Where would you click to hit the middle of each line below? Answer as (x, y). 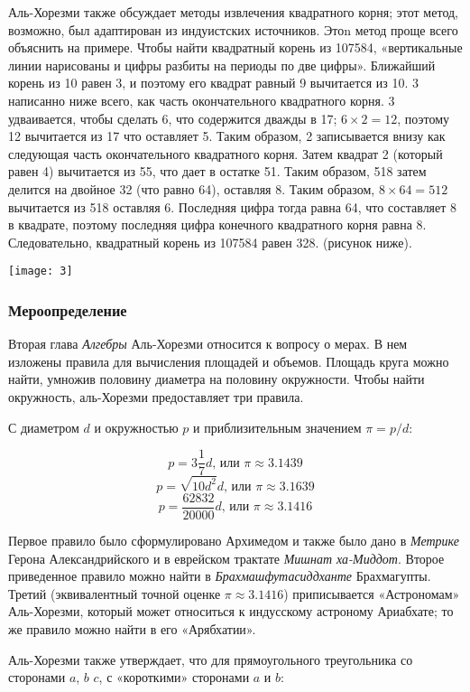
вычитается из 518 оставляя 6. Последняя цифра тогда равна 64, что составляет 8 (233, 206)
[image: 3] (41, 271)
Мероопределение (68, 309)
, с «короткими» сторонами (174, 677)
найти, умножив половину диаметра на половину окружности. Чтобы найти (217, 379)
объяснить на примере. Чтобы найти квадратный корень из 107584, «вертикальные (235, 47)
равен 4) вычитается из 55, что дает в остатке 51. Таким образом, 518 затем (217, 171)
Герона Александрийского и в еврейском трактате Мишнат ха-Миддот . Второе (226, 558)
